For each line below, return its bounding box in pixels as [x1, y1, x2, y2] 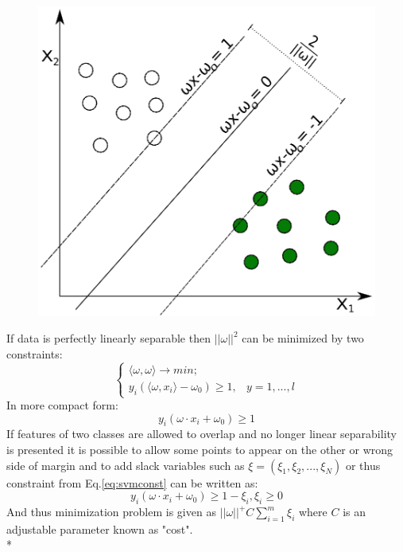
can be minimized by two [242, 330, 364, 346]
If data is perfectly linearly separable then [6, 330, 211, 346]
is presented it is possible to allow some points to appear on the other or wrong [6, 441, 393, 458]
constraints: [6, 346, 63, 362]
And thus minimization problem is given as [6, 503, 216, 520]
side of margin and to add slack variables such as [6, 456, 245, 473]
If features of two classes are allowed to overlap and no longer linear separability [6, 425, 397, 442]
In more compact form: [6, 397, 118, 413]
